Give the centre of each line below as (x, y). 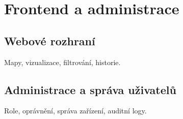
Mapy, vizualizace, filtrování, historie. (62, 62)
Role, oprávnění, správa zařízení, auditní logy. (75, 111)
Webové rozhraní (50, 40)
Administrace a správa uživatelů (90, 89)
